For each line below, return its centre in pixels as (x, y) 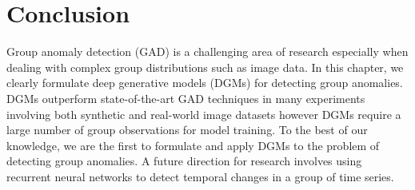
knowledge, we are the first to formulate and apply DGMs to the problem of (193, 145)
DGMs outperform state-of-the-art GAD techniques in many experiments (186, 98)
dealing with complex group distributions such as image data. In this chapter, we (205, 67)
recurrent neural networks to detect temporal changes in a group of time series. (200, 176)
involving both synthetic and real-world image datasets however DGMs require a (204, 114)
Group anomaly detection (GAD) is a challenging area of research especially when (207, 51)
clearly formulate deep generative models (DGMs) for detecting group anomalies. (205, 83)
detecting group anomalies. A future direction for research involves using (184, 161)
